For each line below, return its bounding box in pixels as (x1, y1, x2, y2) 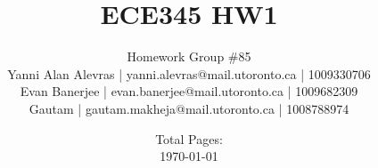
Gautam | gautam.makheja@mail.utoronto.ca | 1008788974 (29, 99, 349, 117)
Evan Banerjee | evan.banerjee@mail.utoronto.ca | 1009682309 (20, 82, 358, 100)
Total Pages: (155, 129, 223, 148)
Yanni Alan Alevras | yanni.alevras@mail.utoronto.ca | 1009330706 (7, 64, 371, 83)
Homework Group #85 (127, 47, 251, 66)
